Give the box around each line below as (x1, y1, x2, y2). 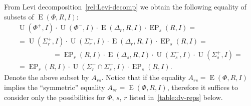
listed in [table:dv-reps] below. (129, 91, 223, 102)
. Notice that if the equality (101, 72, 186, 82)
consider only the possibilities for (4, 91, 105, 102)
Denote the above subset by (4, 72, 89, 82)
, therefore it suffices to (167, 81, 238, 92)
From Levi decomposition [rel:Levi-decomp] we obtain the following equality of (4, 1, 246, 11)
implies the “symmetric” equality (4, 81, 105, 92)
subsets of (4, 11, 34, 21)
